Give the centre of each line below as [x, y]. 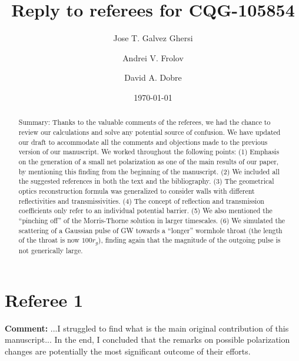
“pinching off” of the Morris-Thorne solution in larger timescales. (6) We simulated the [152, 220]
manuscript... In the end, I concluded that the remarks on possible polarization [147, 340]
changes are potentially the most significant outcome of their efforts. [128, 351]
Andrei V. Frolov [153, 57]
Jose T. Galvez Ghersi [153, 38]
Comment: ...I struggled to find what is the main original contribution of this [147, 328]
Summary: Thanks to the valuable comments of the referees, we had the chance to [144, 122]
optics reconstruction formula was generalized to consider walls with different [137, 191]
